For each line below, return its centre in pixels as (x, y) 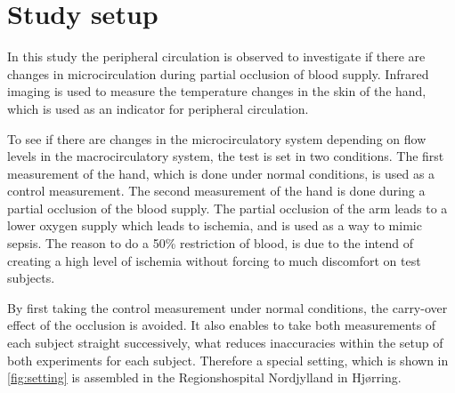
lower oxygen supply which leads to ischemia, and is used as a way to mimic (215, 225)
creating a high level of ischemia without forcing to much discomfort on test (214, 260)
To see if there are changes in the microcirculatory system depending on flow (217, 138)
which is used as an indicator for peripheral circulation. (158, 108)
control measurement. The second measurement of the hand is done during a (216, 191)
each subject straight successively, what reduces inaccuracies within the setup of (225, 343)
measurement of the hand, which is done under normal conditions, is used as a (221, 173)
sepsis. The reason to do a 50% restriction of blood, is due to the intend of (210, 243)
